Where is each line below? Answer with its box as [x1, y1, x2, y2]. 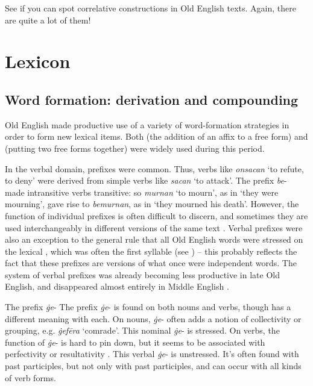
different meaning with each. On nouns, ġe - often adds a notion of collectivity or [5, 312, 302, 325]
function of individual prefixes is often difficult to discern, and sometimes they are [5, 209, 308, 222]
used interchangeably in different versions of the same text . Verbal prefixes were [5, 221, 303, 234]
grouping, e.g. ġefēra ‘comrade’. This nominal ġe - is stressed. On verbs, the [5, 324, 280, 337]
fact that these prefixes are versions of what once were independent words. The [5, 257, 297, 269]
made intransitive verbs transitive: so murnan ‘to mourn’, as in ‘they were [5, 185, 279, 198]
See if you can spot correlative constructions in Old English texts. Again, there [5, 2, 296, 14]
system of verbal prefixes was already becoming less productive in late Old [5, 268, 280, 281]
